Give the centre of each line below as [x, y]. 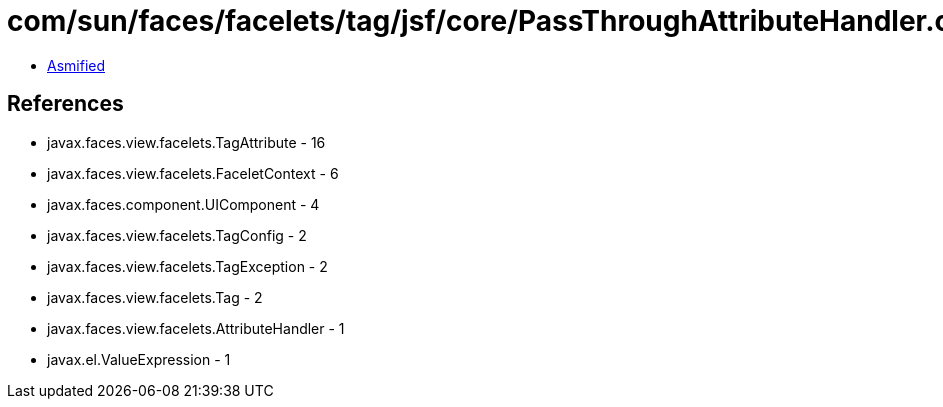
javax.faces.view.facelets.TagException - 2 [187, 266]
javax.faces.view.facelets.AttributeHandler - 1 [196, 328]
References [65, 104]
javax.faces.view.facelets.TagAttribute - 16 [186, 142]
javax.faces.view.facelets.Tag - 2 [155, 297]
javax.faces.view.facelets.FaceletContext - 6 [193, 173]
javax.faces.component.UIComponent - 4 [183, 204]
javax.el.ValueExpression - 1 [139, 359]
